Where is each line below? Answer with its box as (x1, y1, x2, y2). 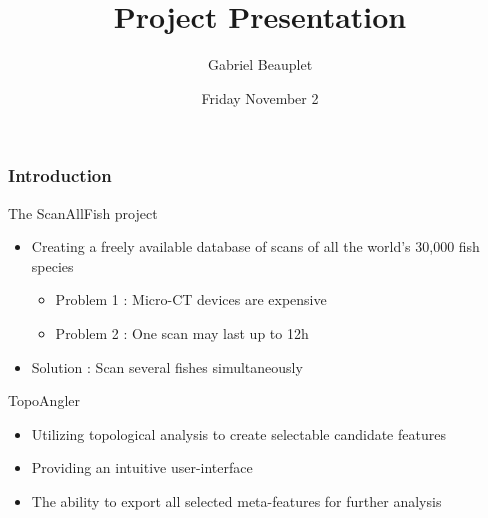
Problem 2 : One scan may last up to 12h (55, 322, 309, 343)
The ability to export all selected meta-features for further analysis (31, 490, 442, 511)
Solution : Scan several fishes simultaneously (31, 356, 303, 377)
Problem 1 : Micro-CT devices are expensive (55, 289, 327, 310)
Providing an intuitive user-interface (31, 457, 253, 478)
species (31, 255, 74, 276)
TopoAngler (8, 390, 81, 411)
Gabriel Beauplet (207, 54, 313, 75)
